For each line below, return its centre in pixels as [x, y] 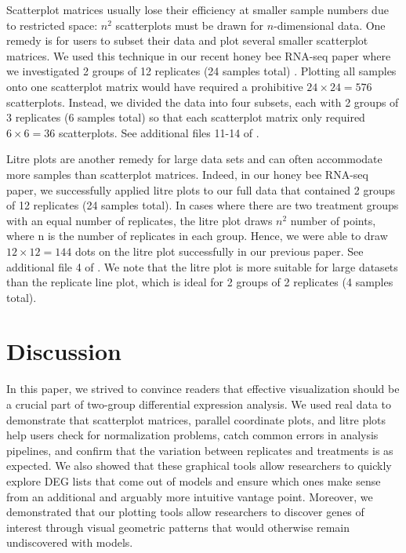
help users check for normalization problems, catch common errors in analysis [192, 435]
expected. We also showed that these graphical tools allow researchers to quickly [199, 466]
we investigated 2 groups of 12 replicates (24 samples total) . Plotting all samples [201, 71]
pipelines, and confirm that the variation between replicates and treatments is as [200, 450]
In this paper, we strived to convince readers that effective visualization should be [203, 389]
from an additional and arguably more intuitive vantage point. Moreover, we [190, 496]
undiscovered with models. [70, 542]
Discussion [64, 351]
